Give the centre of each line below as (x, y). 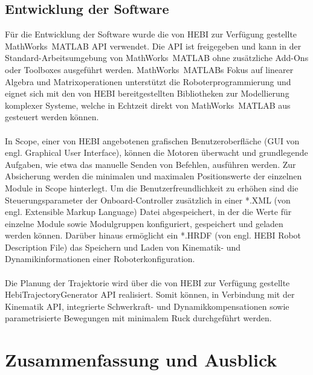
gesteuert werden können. (52, 117)
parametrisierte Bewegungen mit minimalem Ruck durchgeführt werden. (138, 318)
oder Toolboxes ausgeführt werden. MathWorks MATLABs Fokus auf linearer (149, 69)
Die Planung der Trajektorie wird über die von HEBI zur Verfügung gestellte (147, 282)
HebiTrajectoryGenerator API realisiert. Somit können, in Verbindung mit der (150, 294)
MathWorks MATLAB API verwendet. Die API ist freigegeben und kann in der (153, 46)
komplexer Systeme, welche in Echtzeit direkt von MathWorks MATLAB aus (148, 105)
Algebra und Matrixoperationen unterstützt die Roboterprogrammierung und (148, 81)
